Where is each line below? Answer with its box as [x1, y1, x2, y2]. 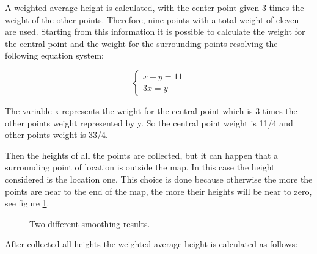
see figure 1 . [5, 197, 49, 209]
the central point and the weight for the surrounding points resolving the [5, 37, 278, 49]
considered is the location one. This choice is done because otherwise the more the [5, 172, 313, 185]
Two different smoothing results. [29, 217, 150, 230]
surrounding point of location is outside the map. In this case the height [5, 161, 275, 173]
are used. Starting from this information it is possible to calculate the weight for [5, 25, 305, 38]
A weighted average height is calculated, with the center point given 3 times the [5, 1, 304, 13]
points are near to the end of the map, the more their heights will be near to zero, [5, 184, 312, 197]
